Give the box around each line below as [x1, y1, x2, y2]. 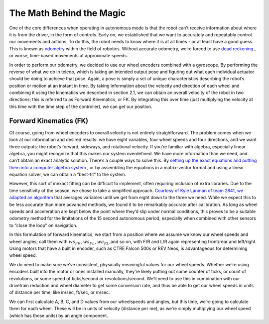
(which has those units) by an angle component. [9, 313, 108, 319]
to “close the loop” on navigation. [9, 222, 78, 228]
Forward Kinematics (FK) [9, 116, 89, 125]
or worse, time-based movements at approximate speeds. [9, 53, 128, 59]
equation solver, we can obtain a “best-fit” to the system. [9, 172, 127, 178]
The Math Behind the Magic [9, 7, 126, 18]
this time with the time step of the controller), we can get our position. [9, 104, 152, 109]
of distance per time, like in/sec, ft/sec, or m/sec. [9, 289, 110, 296]
